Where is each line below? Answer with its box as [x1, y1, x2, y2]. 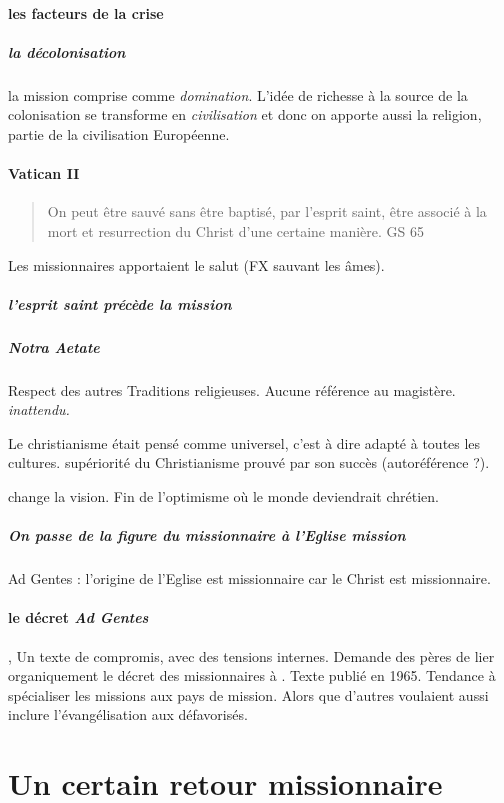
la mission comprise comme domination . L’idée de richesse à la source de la [8, 84, 468, 105]
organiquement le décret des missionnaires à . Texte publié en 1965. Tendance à [8, 665, 496, 686]
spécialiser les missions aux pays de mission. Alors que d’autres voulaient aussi [8, 684, 489, 705]
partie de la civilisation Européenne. [8, 123, 230, 144]
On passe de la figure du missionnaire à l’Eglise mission [8, 525, 406, 546]
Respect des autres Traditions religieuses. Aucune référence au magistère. [8, 379, 456, 400]
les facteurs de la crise [8, 2, 164, 23]
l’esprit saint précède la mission [8, 293, 232, 314]
